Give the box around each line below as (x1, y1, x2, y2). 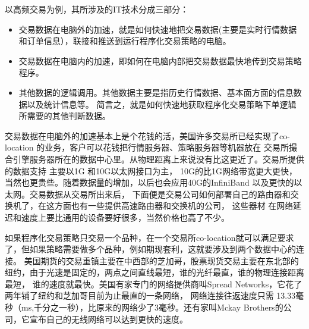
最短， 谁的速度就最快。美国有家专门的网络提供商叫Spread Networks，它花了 (5, 277, 302, 290)
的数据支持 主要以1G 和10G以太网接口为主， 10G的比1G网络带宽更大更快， (5, 164, 297, 177)
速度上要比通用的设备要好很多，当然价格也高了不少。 (21, 211, 229, 223)
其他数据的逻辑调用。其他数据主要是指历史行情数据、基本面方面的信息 (18, 86, 294, 98)
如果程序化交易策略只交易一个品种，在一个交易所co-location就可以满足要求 (5, 231, 294, 243)
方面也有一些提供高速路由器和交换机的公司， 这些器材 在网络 (54, 199, 294, 212)
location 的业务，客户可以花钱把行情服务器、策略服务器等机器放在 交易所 (5, 141, 289, 153)
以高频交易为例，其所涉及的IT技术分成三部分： (5, 3, 189, 15)
